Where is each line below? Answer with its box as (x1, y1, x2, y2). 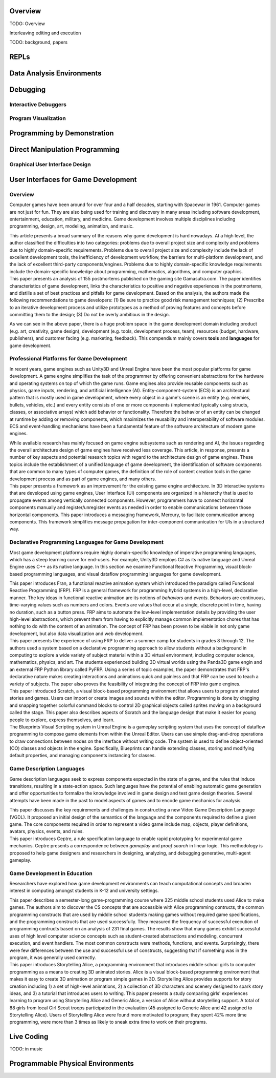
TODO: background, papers (9, 39, 68, 46)
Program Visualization (9, 114, 66, 121)
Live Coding (9, 1032, 49, 1041)
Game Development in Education (9, 869, 93, 877)
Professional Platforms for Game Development (9, 355, 127, 362)
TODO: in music (9, 1046, 43, 1052)
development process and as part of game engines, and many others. (9, 476, 156, 482)
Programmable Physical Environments (9, 1059, 134, 1068)
